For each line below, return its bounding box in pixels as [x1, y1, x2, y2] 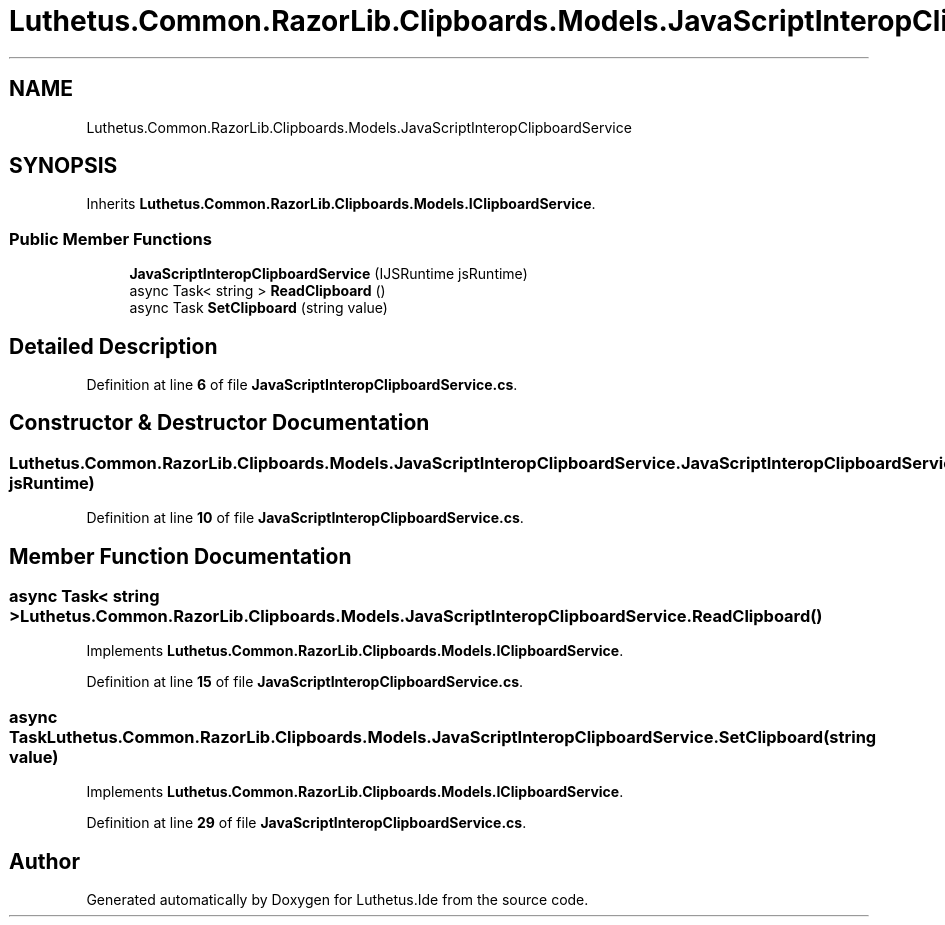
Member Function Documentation [9, 543, 352, 569]
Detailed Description [9, 333, 218, 359]
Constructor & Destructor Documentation [9, 410, 430, 436]
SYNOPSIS [9, 153, 118, 179]
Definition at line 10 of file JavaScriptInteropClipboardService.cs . [86, 509, 524, 527]
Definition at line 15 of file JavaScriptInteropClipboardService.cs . [86, 673, 524, 691]
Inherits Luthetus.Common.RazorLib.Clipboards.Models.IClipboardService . [86, 195, 596, 213]
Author [9, 848, 80, 874]
